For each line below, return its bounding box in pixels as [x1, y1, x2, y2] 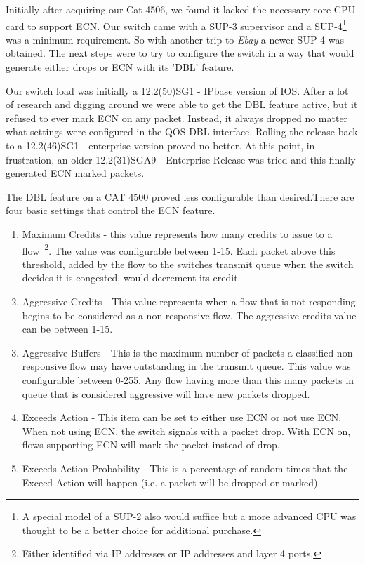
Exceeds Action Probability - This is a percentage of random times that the [22, 460, 348, 475]
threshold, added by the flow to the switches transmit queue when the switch [22, 256, 354, 271]
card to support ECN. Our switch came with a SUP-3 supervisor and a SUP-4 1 [6, 16, 347, 33]
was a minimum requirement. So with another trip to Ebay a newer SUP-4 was [6, 32, 344, 46]
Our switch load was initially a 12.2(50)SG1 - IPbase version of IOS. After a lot [6, 83, 349, 98]
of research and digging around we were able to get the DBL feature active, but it [6, 97, 358, 112]
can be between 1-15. [22, 321, 113, 336]
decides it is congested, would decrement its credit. [22, 270, 241, 285]
